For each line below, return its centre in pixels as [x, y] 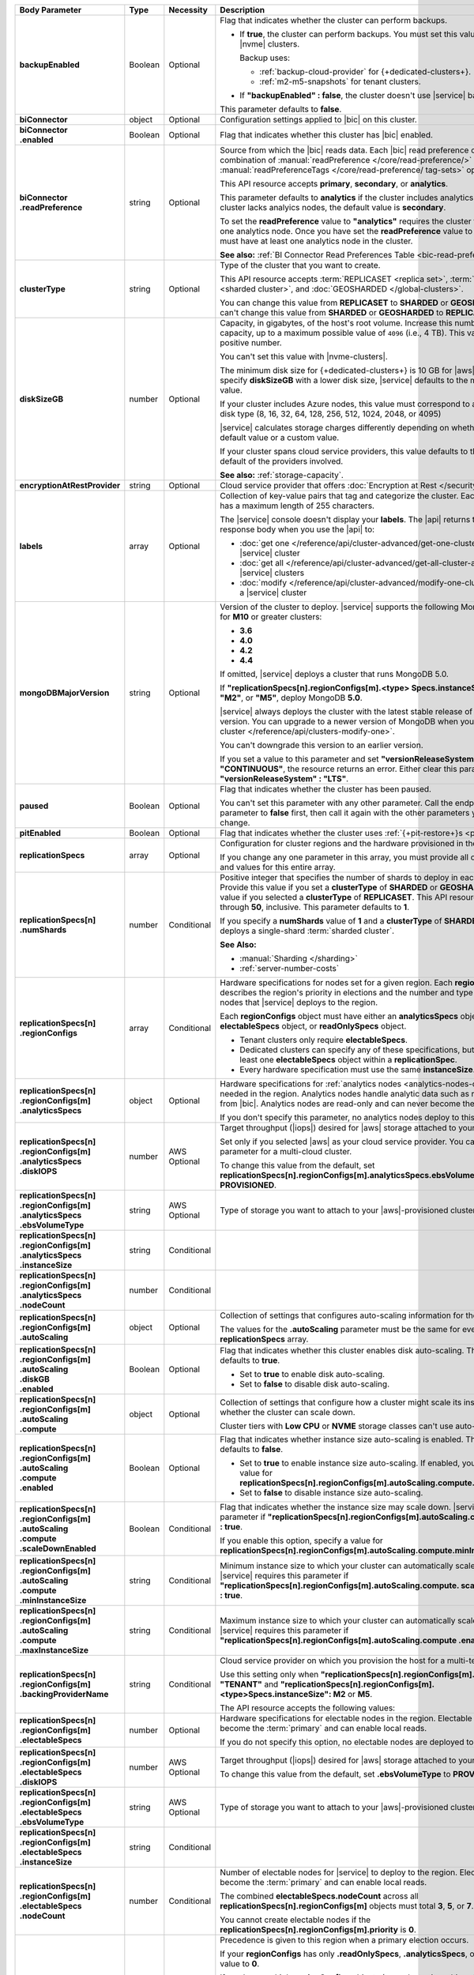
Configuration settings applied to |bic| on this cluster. [319, 120]
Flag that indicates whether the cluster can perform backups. [334, 20]
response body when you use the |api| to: [297, 529]
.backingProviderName [64, 1694]
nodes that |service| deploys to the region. [299, 1002]
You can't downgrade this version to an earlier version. [322, 745]
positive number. [251, 342]
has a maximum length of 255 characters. [297, 506]
